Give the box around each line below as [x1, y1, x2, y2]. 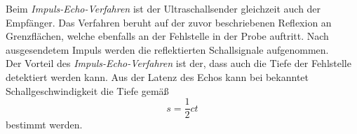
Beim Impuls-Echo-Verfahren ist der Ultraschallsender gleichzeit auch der [6, 1, 321, 15]
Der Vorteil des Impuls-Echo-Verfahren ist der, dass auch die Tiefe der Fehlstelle [6, 56, 351, 70]
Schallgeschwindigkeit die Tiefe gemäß [6, 83, 169, 98]
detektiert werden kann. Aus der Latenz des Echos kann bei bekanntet [6, 69, 309, 84]
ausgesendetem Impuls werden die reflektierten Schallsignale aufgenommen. [6, 42, 329, 57]
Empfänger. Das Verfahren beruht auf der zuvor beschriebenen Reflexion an [6, 15, 332, 29]
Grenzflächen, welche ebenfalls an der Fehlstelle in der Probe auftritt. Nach [6, 29, 329, 43]
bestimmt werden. [6, 117, 83, 132]
